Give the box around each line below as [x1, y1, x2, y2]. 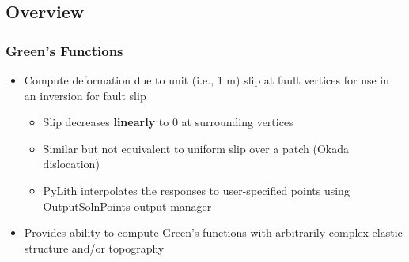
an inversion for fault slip [24, 87, 146, 103]
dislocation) [43, 155, 100, 172]
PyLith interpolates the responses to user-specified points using [43, 182, 350, 198]
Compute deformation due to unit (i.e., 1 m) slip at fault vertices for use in [24, 72, 389, 88]
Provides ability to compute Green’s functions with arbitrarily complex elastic [24, 224, 403, 241]
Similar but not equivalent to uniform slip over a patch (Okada [43, 140, 349, 156]
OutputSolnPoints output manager [43, 197, 212, 214]
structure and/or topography [24, 239, 165, 256]
